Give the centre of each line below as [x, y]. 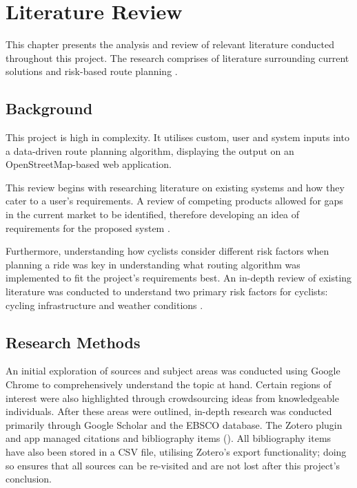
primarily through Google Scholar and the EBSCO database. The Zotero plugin [174, 424]
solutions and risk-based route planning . [92, 71]
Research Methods [73, 342]
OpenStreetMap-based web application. [89, 164]
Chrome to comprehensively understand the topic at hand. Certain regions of [169, 384]
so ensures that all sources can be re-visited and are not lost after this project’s [173, 465]
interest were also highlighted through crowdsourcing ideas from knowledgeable [172, 397]
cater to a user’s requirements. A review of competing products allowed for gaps [174, 201]
